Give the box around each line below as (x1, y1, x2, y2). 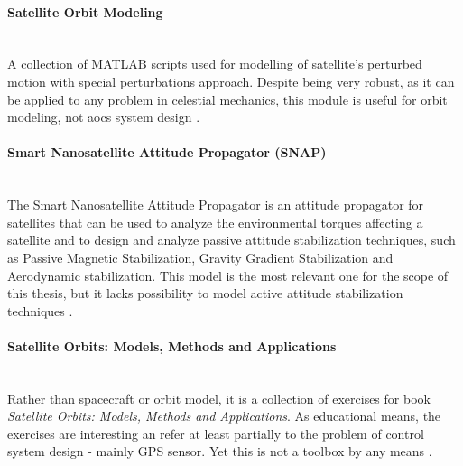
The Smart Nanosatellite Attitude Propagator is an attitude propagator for (7, 195, 424, 214)
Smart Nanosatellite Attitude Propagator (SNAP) (7, 143, 327, 162)
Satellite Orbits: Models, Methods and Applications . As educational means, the (7, 406, 441, 425)
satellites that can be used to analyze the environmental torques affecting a (7, 212, 423, 231)
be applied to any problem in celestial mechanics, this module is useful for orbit (7, 89, 448, 108)
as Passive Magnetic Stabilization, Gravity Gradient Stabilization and (7, 247, 394, 266)
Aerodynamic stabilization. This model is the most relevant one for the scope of (7, 266, 449, 284)
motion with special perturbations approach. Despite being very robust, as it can (7, 71, 455, 90)
